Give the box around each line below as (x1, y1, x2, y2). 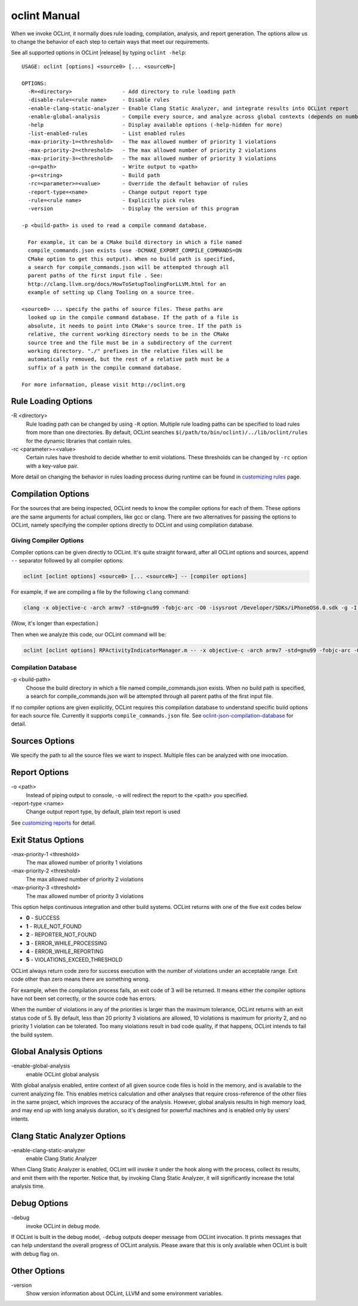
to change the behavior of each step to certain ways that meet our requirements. (11, 38, 210, 45)
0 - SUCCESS (26, 914, 60, 921)
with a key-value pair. (26, 462, 79, 469)
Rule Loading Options (11, 396, 92, 407)
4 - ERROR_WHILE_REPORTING (26, 948, 104, 955)
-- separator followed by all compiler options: (11, 557, 124, 564)
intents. (11, 1115, 30, 1122)
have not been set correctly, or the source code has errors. (11, 994, 156, 1002)
